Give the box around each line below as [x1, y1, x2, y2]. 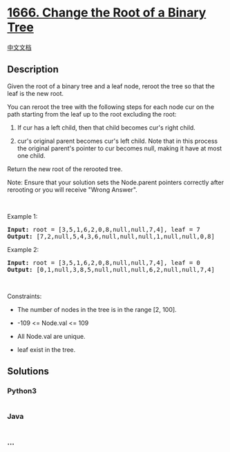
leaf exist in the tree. [17, 345, 76, 353]
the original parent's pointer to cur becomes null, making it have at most [17, 144, 222, 153]
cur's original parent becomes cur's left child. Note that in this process [17, 137, 218, 145]
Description [7, 63, 59, 75]
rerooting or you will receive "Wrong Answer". [7, 185, 138, 194]
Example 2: [7, 245, 39, 253]
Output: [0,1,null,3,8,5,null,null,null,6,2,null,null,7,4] [7, 266, 215, 273]
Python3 [7, 386, 37, 396]
